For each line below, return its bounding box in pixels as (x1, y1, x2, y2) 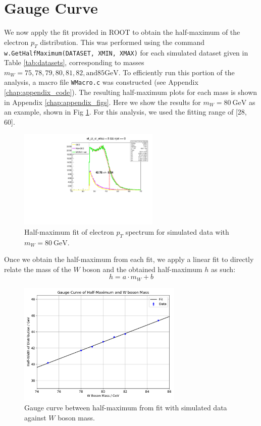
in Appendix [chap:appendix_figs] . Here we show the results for (4, 96, 201, 107)
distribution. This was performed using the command (40, 36, 205, 47)
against (24, 412, 46, 422)
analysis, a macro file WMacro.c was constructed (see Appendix (4, 77, 198, 87)
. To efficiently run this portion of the (118, 67, 235, 77)
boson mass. (58, 412, 95, 422)
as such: (211, 263, 236, 274)
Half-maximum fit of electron (24, 226, 114, 237)
